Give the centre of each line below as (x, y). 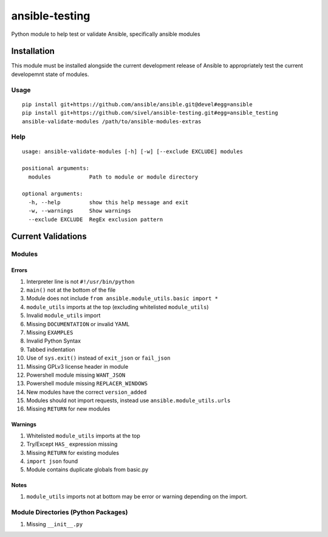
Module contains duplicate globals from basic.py (87, 470)
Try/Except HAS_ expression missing (72, 444)
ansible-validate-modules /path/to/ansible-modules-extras (112, 121)
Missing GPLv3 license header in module (77, 366)
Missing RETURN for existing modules (73, 453)
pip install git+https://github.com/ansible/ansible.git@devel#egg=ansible (137, 104)
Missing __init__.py (55, 524)
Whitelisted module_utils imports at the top (84, 436)
